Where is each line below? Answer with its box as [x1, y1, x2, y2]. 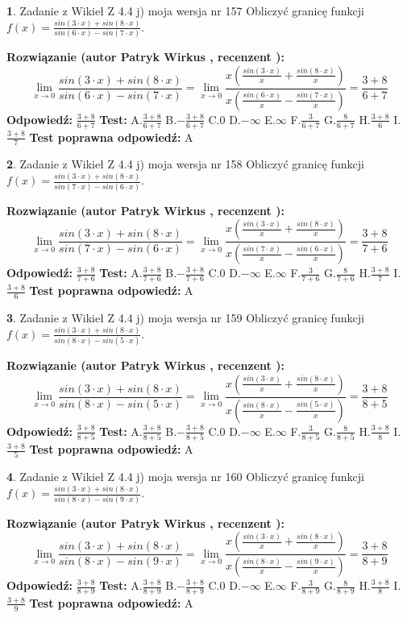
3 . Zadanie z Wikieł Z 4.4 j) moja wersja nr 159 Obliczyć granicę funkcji [6, 309, 364, 326]
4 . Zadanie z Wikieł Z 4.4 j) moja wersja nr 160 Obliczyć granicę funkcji [6, 468, 364, 485]
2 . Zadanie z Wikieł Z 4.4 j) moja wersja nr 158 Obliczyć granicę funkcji [6, 156, 364, 172]
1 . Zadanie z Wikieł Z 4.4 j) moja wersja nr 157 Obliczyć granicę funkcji [6, 2, 364, 19]
